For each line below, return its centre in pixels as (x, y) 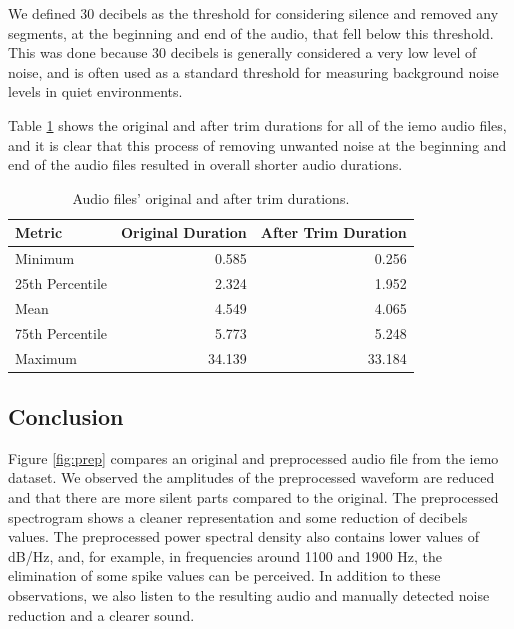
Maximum (46, 357)
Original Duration (184, 232)
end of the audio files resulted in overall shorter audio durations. (205, 164)
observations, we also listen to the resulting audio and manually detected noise (249, 595)
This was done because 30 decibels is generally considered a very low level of (242, 52)
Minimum (45, 258)
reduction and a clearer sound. (101, 614)
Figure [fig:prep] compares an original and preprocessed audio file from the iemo (253, 457)
